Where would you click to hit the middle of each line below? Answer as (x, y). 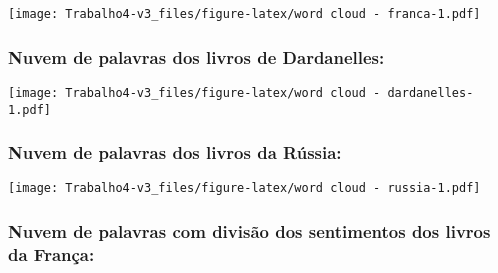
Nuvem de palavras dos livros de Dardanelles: (196, 56)
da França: (51, 253)
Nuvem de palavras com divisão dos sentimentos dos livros (249, 230)
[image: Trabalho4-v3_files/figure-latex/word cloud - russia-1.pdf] (244, 188)
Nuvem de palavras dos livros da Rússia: (175, 152)
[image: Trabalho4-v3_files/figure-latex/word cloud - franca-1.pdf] (244, 14)
